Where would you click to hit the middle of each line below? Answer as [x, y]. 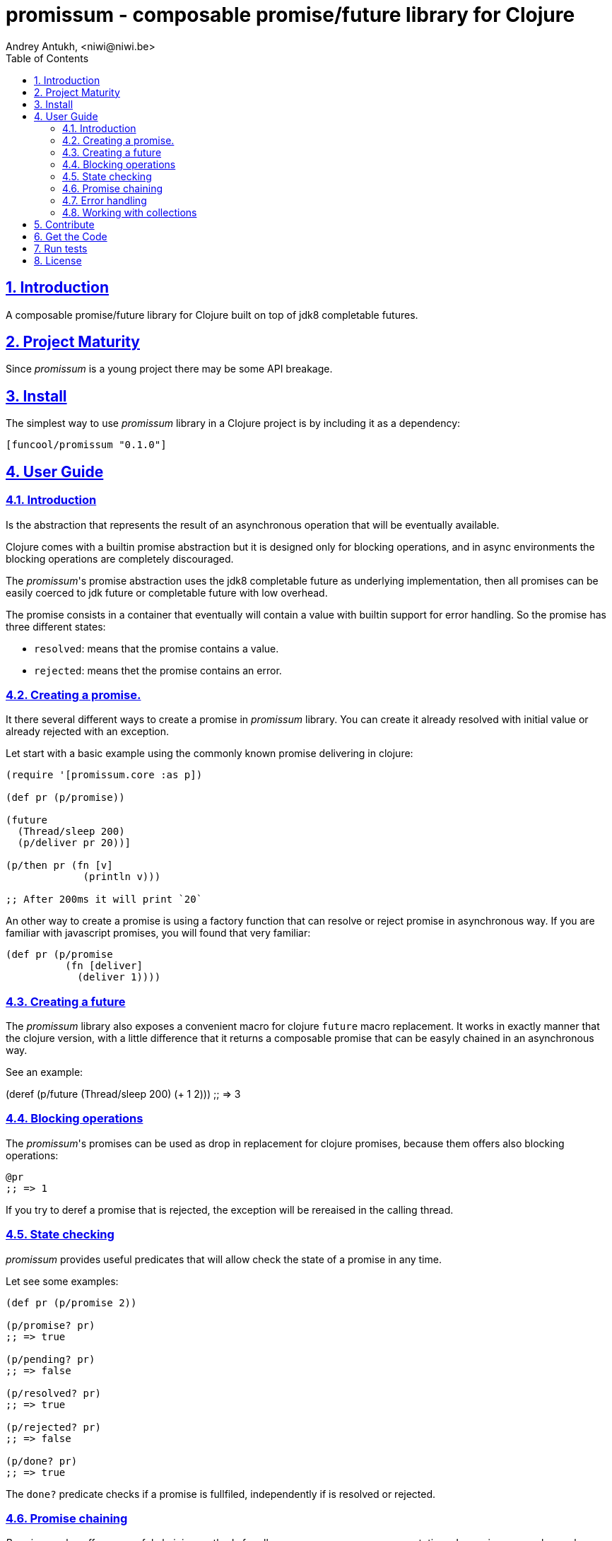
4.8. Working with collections [130, 212]
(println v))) [122, 877]
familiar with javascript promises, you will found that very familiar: [158, 933]
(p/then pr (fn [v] [59, 866]
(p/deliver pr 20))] [74, 843]
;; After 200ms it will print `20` [104, 900]
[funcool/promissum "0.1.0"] [86, 445]
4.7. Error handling [105, 200]
